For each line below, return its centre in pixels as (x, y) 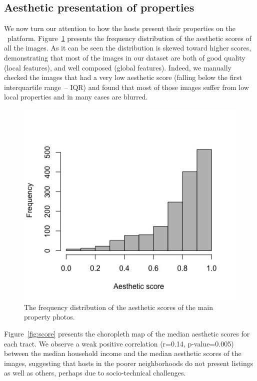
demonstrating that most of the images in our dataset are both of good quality (125, 57)
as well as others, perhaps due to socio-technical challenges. (95, 373)
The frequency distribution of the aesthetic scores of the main (119, 307)
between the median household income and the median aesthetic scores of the (123, 353)
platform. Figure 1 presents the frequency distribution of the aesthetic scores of (129, 38)
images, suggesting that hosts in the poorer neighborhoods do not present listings (129, 363)
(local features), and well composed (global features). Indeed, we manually (118, 67)
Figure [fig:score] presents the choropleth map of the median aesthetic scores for (127, 334)
